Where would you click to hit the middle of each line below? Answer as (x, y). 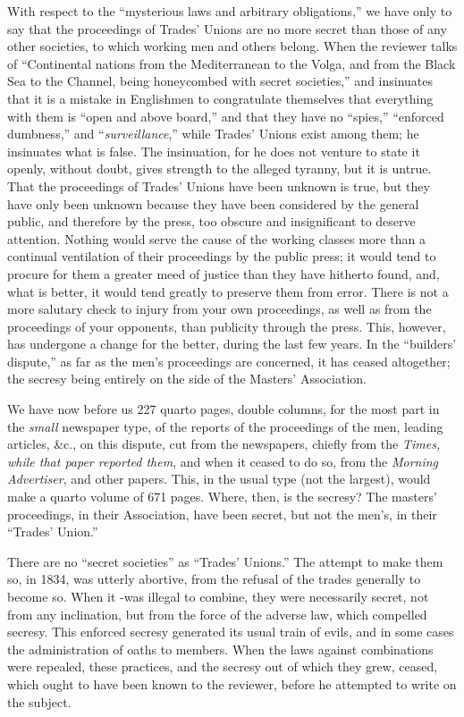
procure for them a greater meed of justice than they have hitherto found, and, (224, 273)
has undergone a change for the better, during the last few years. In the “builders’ (232, 344)
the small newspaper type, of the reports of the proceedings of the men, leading (225, 426)
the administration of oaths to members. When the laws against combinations (220, 649)
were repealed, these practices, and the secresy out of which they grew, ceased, (223, 666)
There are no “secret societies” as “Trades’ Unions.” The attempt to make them (225, 561)
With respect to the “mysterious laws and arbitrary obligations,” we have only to (230, 11)
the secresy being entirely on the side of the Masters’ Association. (187, 379)
